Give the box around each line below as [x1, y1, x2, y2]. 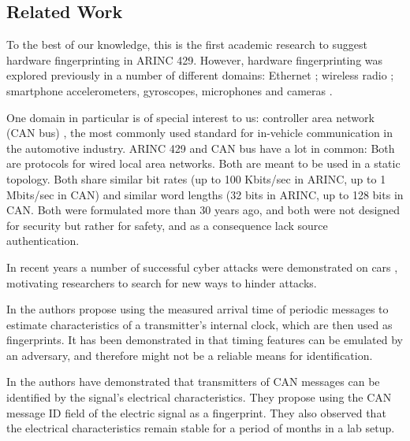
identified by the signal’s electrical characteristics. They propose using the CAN [6, 389, 392, 406]
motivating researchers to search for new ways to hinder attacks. [6, 274, 317, 291]
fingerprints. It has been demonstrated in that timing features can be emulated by [6, 332, 403, 348]
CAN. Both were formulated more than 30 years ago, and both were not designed [6, 202, 401, 218]
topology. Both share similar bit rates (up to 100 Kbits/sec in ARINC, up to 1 [6, 170, 386, 187]
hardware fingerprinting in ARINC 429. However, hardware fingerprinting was [6, 51, 383, 68]
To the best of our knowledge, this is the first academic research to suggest [6, 36, 367, 53]
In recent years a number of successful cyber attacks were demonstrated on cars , [6, 258, 398, 275]
